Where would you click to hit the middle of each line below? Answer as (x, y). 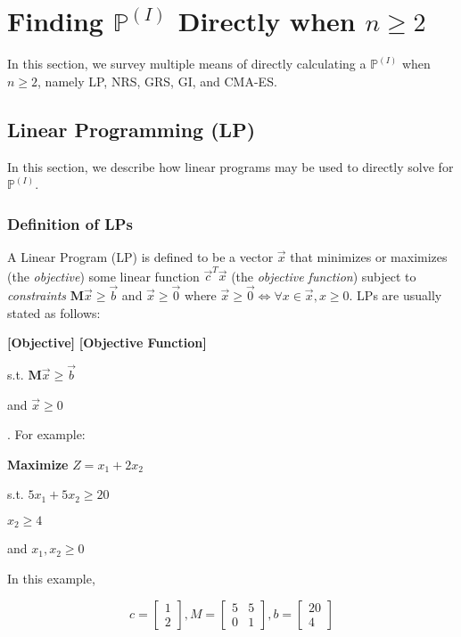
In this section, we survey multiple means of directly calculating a (187, 64)
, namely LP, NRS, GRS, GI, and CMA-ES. (157, 81)
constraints (37, 295)
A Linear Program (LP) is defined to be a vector (140, 256)
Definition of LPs (70, 223)
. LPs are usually (395, 295)
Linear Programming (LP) (132, 129)
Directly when (267, 21)
